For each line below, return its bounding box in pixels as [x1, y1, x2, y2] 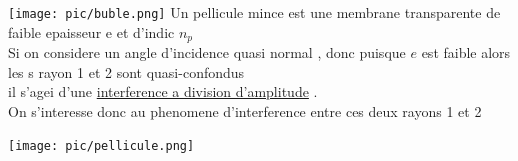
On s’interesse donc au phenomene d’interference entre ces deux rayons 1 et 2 [8, 100, 482, 121]
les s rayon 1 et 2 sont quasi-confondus [8, 61, 245, 82]
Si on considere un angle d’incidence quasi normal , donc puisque [8, 42, 406, 63]
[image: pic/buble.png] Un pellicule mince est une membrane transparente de [8, 2, 501, 22]
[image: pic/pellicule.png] [8, 139, 195, 154]
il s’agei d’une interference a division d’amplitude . [8, 81, 318, 102]
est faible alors [421, 42, 511, 63]
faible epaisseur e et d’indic [8, 21, 175, 42]
